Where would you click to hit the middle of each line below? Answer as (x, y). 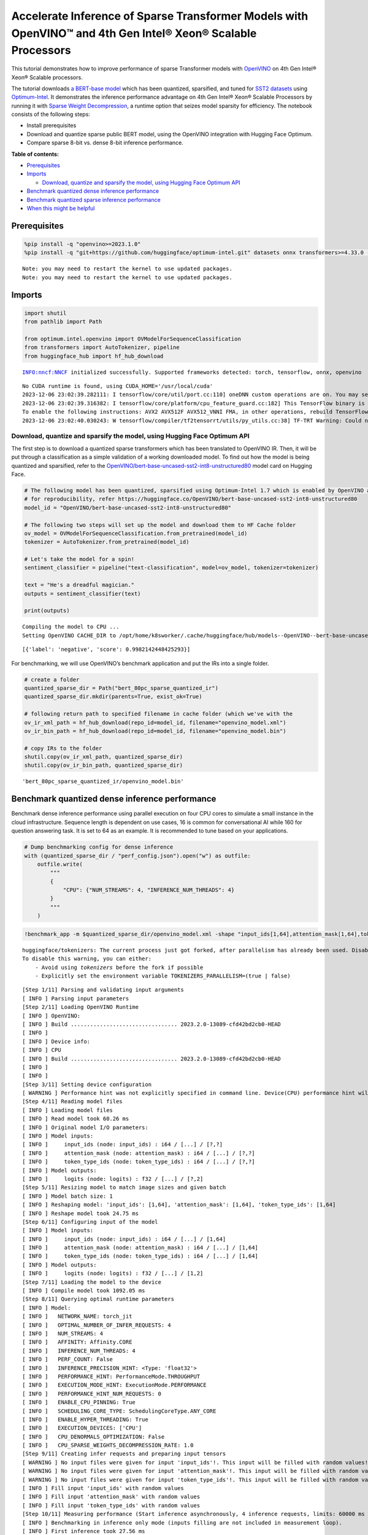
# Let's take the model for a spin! (79, 559)
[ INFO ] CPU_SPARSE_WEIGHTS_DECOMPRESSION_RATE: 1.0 (108, 1445)
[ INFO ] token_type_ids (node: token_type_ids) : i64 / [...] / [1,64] (140, 1256)
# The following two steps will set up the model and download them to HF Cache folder (160, 525)
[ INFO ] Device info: (56, 1041)
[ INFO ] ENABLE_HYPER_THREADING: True (85, 1419)
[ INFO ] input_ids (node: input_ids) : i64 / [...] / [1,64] (124, 1239)
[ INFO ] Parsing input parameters (76, 998)
